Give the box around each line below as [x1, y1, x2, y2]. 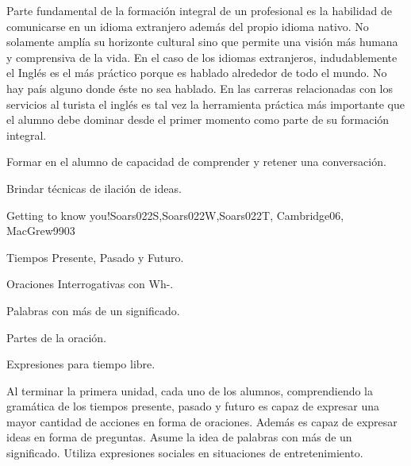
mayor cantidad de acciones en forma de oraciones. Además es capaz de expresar [6, 413, 398, 429]
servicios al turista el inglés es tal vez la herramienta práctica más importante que [6, 95, 405, 112]
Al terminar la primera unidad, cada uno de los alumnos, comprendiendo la [6, 382, 373, 399]
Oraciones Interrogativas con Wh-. [6, 275, 174, 292]
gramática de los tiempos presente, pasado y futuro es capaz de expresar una [6, 398, 380, 414]
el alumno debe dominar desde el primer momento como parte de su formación [6, 111, 390, 128]
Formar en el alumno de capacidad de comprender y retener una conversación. [6, 153, 386, 170]
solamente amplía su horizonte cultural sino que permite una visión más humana [6, 33, 398, 50]
